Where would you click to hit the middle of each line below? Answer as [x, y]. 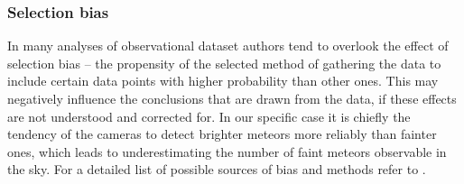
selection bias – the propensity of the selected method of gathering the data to [224, 63]
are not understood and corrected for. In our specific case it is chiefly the [209, 116]
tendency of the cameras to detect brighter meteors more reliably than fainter [222, 134]
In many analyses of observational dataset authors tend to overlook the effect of [228, 46]
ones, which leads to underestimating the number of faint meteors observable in [227, 151]
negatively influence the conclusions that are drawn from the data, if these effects [232, 98]
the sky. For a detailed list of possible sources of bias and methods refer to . [217, 169]
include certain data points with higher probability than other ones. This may [223, 81]
